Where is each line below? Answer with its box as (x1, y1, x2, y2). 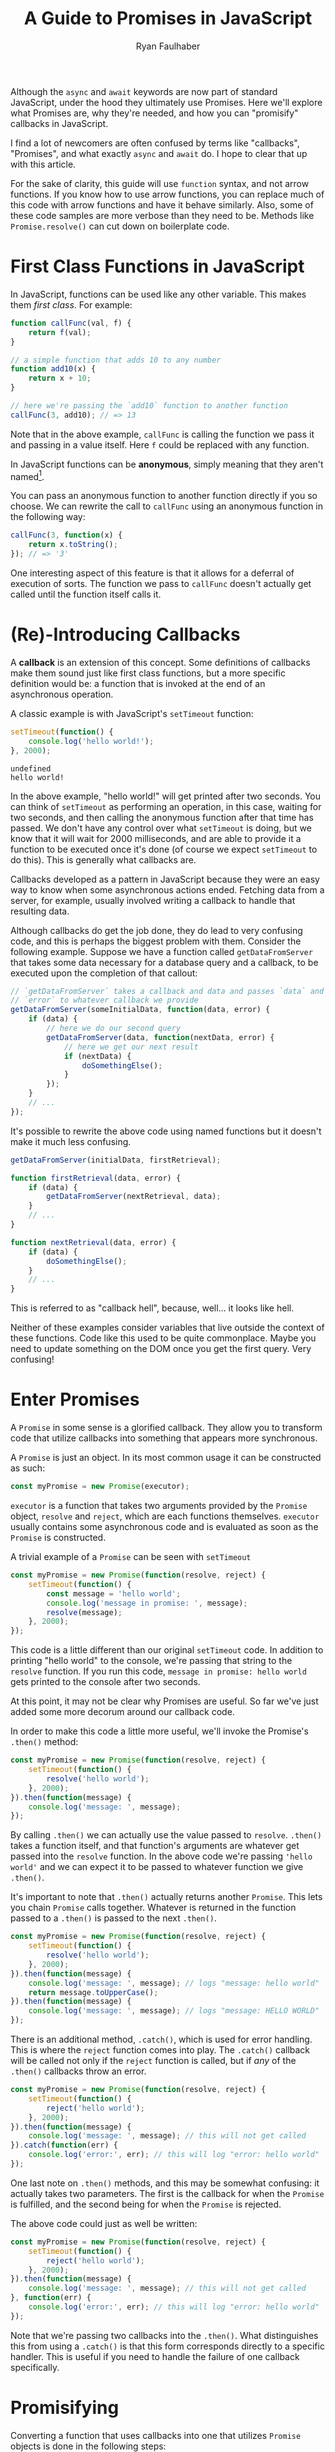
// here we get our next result (63, 1042, 199, 1052)
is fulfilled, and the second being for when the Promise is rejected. (10, 2198, 282, 2210)
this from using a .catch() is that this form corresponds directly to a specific (10, 2340, 325, 2352)
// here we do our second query (46, 1023, 182, 1034)
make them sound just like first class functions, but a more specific (10, 667, 286, 679)
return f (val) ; (28, 327, 92, 337)
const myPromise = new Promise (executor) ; (10, 1482, 190, 1492)
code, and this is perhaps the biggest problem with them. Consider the (10, 935, 302, 947)
